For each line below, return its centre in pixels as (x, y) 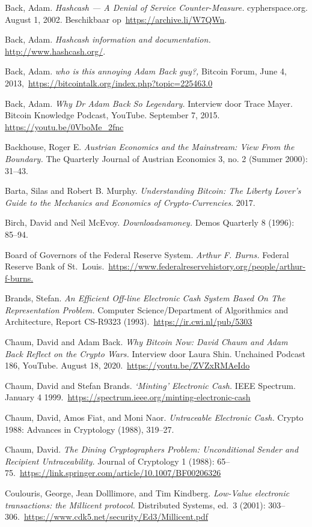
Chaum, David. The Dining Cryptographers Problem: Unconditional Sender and (152, 449)
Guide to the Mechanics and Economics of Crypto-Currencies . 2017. (130, 202)
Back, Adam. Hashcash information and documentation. (108, 39)
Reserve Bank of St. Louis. (55, 266)
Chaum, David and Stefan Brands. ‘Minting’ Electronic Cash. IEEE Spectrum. (150, 385)
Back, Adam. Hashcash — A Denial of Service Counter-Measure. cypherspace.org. (156, 7)
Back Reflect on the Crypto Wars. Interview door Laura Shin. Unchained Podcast (155, 353)
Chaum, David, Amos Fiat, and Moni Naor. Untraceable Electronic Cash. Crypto (154, 417)
